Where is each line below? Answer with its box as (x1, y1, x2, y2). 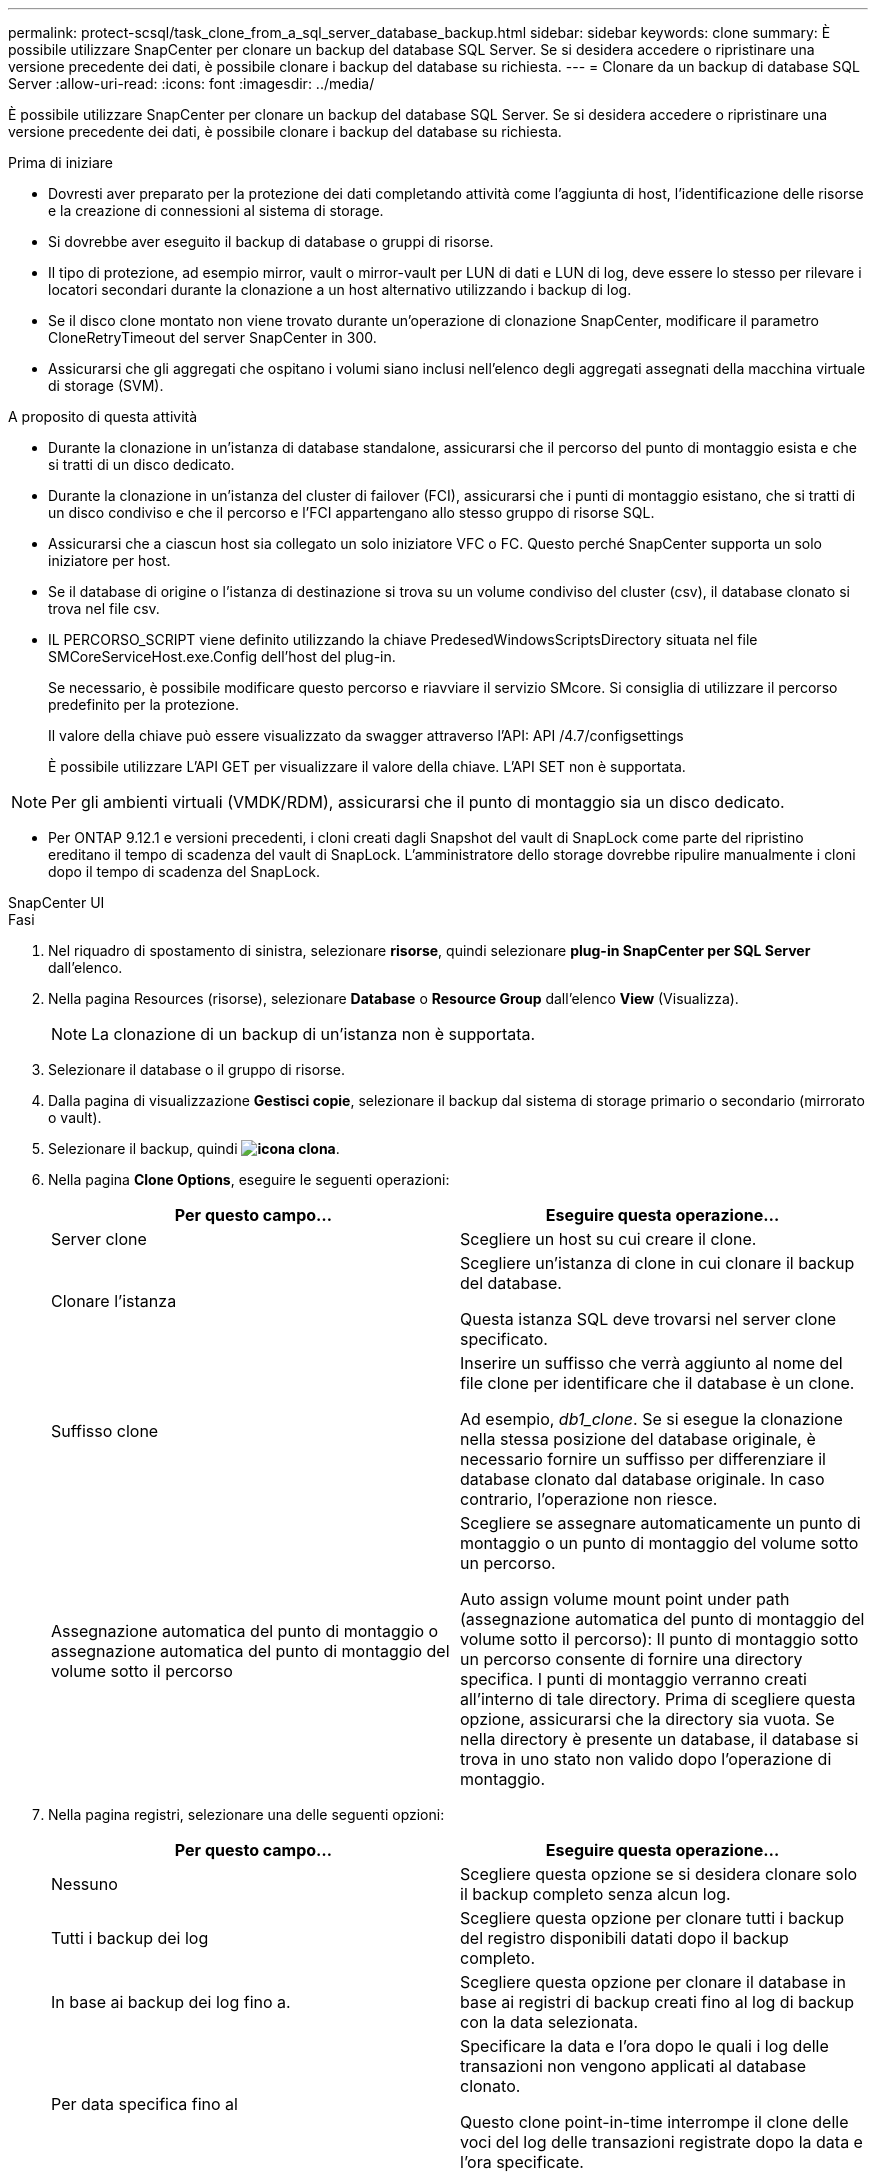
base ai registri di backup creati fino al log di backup (460, 1992, 855, 2012)
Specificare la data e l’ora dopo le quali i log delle (460, 2036, 829, 2056)
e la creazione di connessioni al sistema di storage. (48, 202, 384, 219)
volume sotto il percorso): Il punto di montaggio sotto (460, 1629, 859, 1649)
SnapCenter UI (8, 894, 105, 911)
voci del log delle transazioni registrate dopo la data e (460, 2132, 863, 2152)
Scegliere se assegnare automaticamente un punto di (460, 1513, 861, 1533)
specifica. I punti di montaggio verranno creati (460, 1669, 807, 1689)
